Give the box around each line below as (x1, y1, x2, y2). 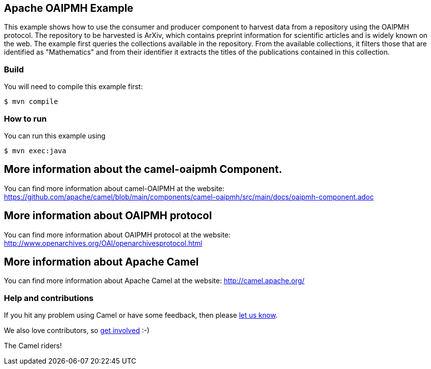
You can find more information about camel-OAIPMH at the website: (4, 184, 225, 193)
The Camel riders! (4, 341, 62, 350)
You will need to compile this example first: (4, 82, 143, 91)
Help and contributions (4, 293, 94, 303)
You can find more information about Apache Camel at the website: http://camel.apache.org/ (4, 276, 305, 285)
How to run (4, 113, 47, 124)
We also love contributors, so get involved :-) (4, 326, 150, 335)
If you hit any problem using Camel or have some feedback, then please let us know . (4, 311, 278, 320)
